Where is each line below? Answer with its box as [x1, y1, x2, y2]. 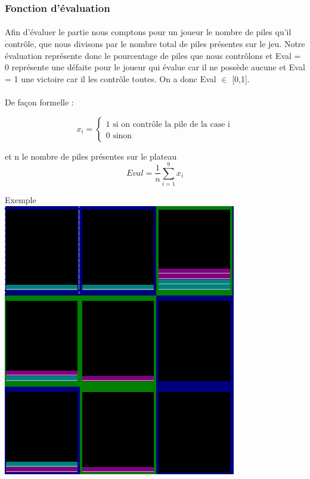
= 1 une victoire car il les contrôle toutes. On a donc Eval [5, 72, 216, 85]
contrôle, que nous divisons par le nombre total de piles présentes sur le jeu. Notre [5, 38, 305, 50]
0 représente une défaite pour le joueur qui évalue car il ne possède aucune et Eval [5, 61, 305, 73]
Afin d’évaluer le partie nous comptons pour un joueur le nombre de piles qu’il [5, 26, 292, 38]
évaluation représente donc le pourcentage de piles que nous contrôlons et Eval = [5, 49, 301, 61]
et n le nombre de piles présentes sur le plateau [5, 150, 177, 162]
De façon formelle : [5, 96, 74, 108]
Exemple [5, 194, 36, 206]
